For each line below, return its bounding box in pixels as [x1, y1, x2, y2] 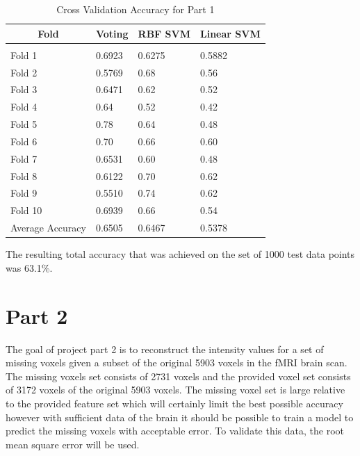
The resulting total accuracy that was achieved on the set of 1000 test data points [6, 247, 355, 261]
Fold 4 [10, 99, 38, 114]
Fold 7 [10, 151, 38, 165]
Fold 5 [10, 117, 38, 131]
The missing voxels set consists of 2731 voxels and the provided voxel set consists [6, 368, 351, 383]
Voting [95, 26, 129, 40]
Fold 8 [10, 168, 38, 183]
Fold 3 [10, 82, 38, 97]
